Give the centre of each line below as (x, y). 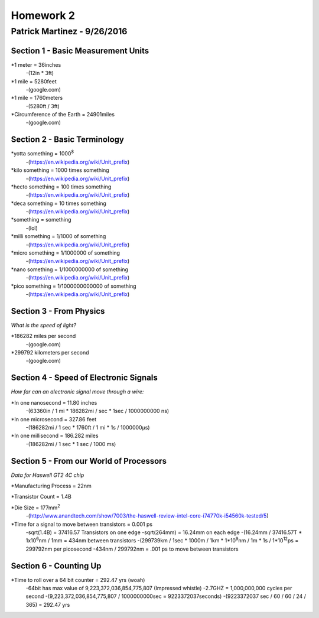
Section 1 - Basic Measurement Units (80, 51)
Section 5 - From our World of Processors (89, 461)
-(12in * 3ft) (40, 73)
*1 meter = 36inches (36, 64)
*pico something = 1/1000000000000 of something (74, 286)
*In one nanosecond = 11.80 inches (54, 402)
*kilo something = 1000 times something (60, 170)
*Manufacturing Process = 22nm (51, 486)
